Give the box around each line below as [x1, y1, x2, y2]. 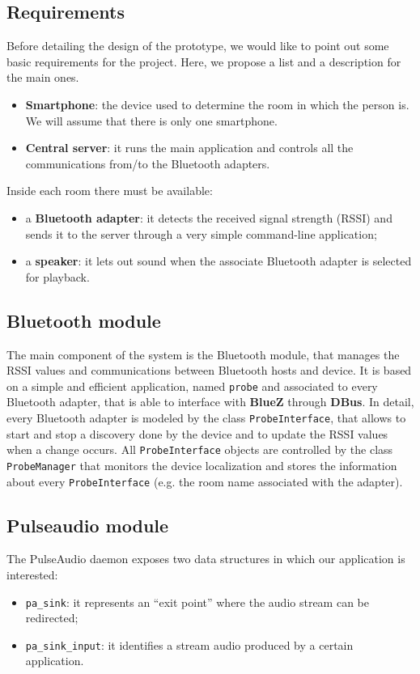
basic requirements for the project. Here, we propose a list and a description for [6, 53, 401, 70]
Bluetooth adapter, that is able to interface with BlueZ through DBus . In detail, [6, 393, 414, 410]
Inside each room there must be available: [6, 182, 213, 199]
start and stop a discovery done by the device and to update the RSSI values [6, 425, 388, 442]
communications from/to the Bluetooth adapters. [25, 155, 270, 172]
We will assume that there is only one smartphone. [25, 112, 278, 129]
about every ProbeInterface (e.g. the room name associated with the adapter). [6, 473, 403, 490]
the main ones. [6, 69, 79, 86]
